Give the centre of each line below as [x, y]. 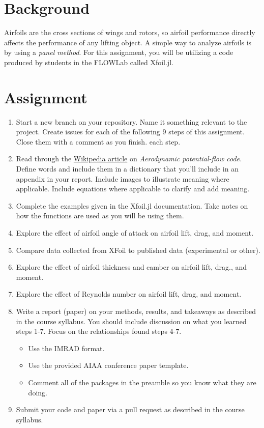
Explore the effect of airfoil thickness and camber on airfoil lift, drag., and [131, 267]
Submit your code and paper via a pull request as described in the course [130, 409]
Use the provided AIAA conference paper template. [108, 365]
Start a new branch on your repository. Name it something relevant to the [131, 121]
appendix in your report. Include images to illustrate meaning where [123, 178]
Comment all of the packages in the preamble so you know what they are [142, 382]
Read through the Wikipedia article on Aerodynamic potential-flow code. [129, 159]
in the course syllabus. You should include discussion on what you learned [131, 321]
